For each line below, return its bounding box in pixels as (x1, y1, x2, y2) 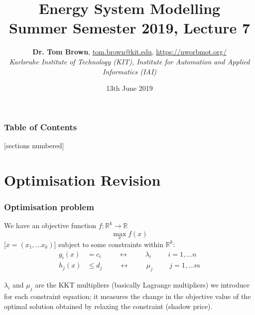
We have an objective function (4, 220, 97, 231)
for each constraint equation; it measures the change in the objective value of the (4, 291, 251, 302)
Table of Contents (4, 120, 77, 133)
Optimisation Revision (4, 169, 161, 190)
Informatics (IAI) (102, 66, 157, 76)
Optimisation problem (4, 200, 94, 213)
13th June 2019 (106, 83, 153, 93)
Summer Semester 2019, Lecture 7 (8, 17, 251, 38)
